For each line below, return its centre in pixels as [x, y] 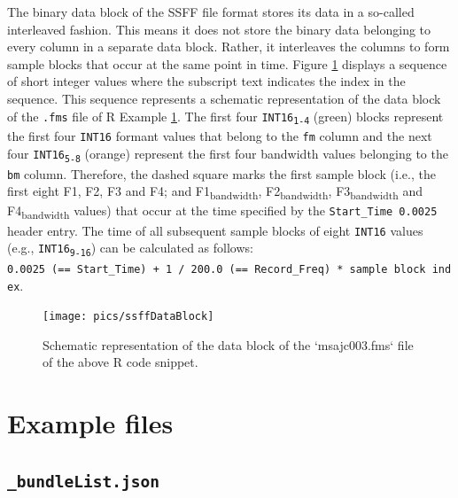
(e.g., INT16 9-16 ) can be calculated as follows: [130, 248]
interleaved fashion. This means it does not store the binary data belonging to [219, 29]
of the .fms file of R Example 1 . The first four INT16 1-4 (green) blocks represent [225, 117]
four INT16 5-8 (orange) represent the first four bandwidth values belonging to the [228, 154]
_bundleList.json [83, 481]
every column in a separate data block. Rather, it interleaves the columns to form [229, 47]
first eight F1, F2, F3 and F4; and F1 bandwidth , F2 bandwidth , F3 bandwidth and [215, 192]
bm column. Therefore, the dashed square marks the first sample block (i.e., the [221, 173]
